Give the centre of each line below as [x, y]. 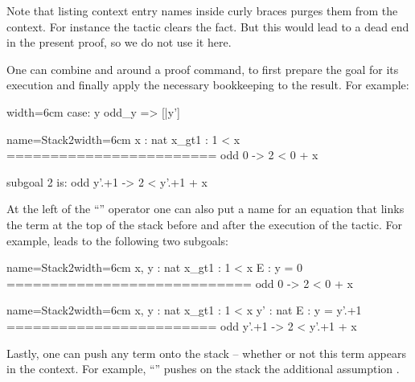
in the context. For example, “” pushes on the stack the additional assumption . [203, 369]
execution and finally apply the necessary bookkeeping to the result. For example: [208, 85]
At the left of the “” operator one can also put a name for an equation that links [205, 209]
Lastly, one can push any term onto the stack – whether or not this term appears [206, 353]
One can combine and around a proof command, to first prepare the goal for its [203, 69]
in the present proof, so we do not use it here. [119, 42]
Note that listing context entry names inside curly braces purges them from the [202, 10]
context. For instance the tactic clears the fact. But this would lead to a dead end [208, 26]
